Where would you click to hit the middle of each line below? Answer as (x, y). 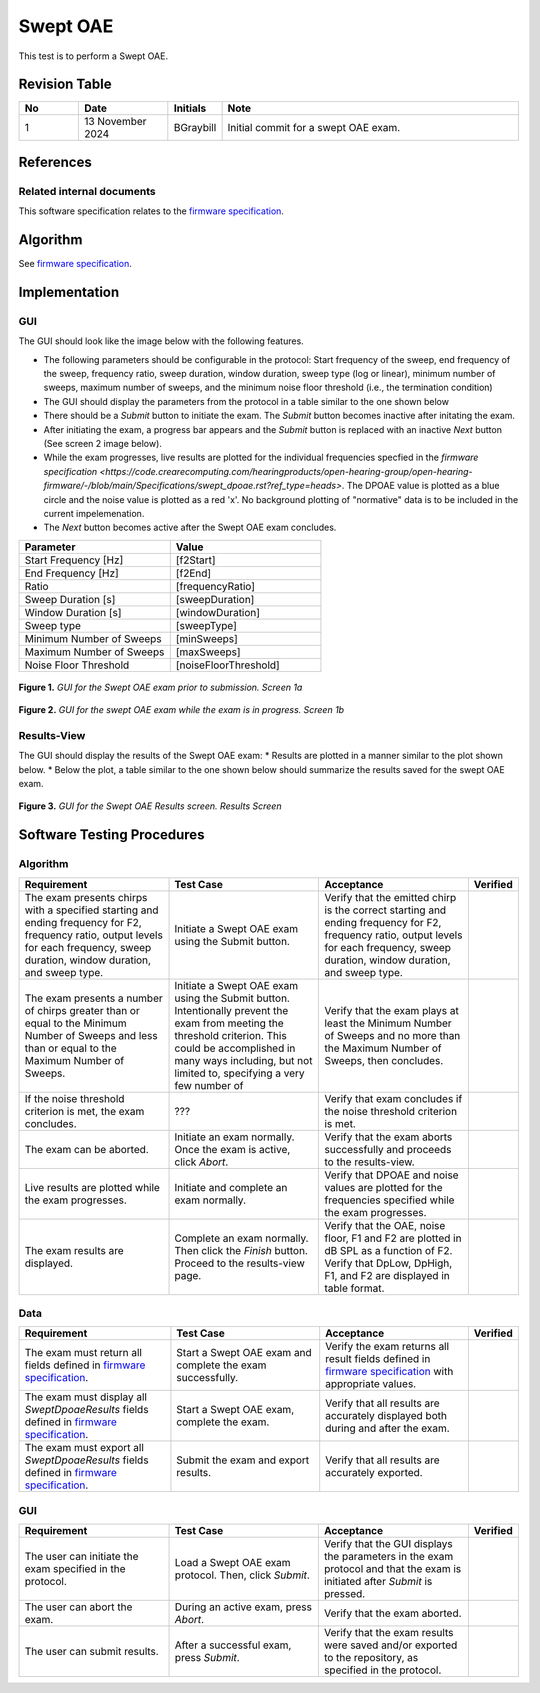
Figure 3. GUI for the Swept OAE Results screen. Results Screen (150, 806)
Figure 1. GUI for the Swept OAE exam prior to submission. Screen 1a (160, 687)
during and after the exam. (387, 1428)
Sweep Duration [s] (70, 599)
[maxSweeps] (208, 652)
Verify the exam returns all (387, 1347)
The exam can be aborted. (86, 1149)
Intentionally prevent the (231, 1010)
